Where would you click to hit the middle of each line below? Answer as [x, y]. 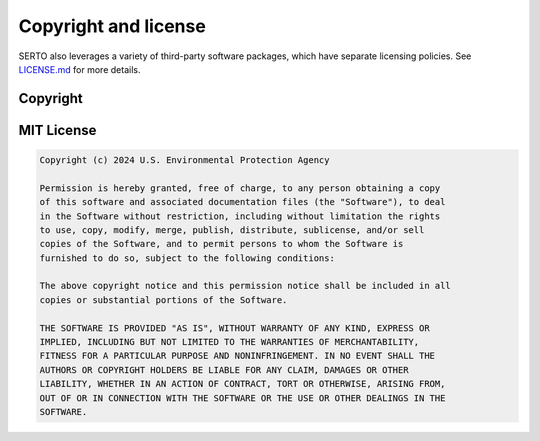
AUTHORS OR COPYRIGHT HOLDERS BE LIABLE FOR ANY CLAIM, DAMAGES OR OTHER [224, 369]
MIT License [57, 130]
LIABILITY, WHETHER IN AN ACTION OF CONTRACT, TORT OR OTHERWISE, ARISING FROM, [242, 384]
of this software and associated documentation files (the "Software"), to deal [242, 202]
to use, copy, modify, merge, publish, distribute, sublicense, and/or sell [232, 229]
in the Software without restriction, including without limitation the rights [240, 216]
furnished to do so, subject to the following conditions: [187, 258]
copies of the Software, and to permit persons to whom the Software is [221, 244]
